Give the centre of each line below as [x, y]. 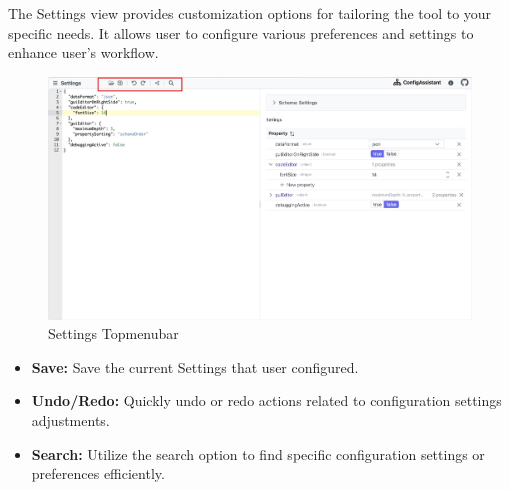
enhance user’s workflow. [83, 52]
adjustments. [70, 420]
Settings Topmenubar [113, 333]
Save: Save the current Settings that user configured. [195, 366]
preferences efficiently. [98, 473]
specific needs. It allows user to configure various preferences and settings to [241, 32]
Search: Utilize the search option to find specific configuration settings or [258, 453]
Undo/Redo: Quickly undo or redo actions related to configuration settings [266, 400]
